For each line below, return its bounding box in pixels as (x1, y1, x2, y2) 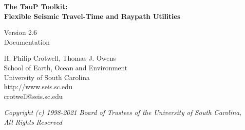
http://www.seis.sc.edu (4, 81, 73, 92)
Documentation (4, 36, 50, 47)
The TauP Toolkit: (4, 1, 68, 11)
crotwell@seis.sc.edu (4, 91, 63, 101)
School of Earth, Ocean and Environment (4, 62, 128, 72)
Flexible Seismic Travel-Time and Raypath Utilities (4, 11, 181, 21)
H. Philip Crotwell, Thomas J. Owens (4, 53, 116, 63)
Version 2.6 (4, 27, 37, 37)
